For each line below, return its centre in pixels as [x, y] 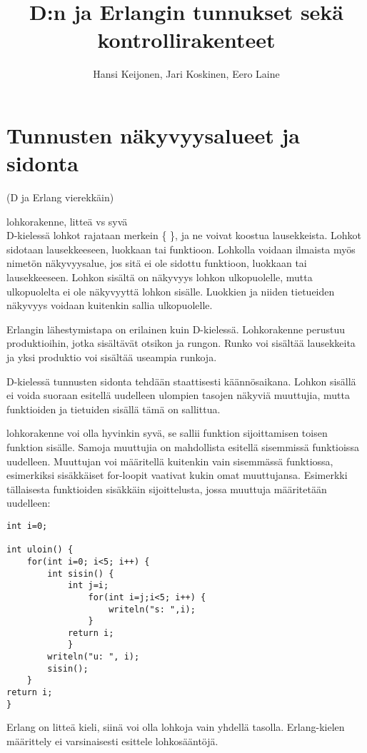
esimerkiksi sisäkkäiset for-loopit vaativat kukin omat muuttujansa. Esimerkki [177, 475]
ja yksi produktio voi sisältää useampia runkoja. [112, 357]
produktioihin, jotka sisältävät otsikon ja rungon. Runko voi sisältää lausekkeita [181, 343]
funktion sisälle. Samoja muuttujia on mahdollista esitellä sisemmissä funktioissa [183, 446]
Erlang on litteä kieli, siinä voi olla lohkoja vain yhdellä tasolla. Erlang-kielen [176, 727]
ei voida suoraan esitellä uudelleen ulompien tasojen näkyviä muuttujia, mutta [178, 395]
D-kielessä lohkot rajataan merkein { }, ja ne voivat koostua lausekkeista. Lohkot [184, 235]
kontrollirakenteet [186, 40]
